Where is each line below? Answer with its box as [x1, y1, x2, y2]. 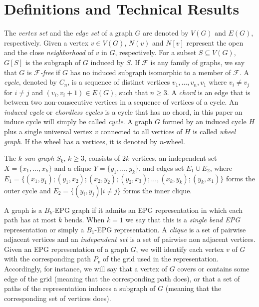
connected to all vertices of [100, 126, 183, 136]
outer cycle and [4, 185, 51, 195]
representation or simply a [4, 224, 84, 234]
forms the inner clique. [123, 185, 192, 195]
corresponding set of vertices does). [4, 292, 111, 303]
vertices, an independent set [132, 153, 217, 163]
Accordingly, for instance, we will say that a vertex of [4, 263, 167, 274]
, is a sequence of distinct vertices [67, 77, 170, 87]
